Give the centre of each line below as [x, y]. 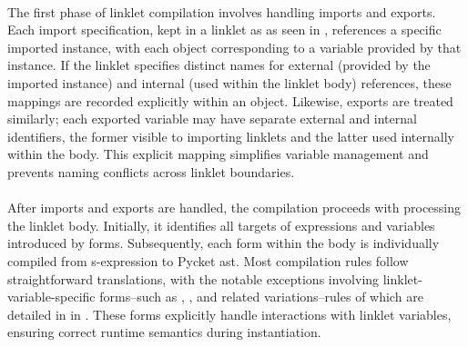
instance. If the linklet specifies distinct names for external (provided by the [219, 65]
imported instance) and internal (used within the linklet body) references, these [229, 82]
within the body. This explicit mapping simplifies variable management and [218, 154]
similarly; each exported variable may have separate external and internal [212, 119]
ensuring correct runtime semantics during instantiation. [164, 332]
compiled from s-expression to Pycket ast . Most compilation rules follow [208, 260]
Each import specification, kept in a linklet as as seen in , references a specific [224, 30]
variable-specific [51, 297]
